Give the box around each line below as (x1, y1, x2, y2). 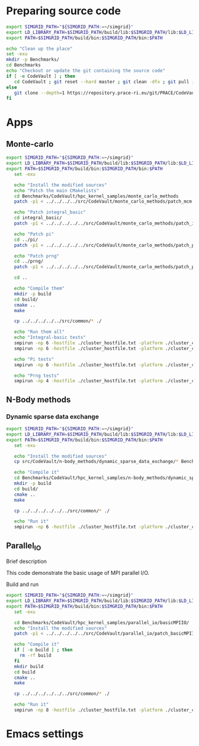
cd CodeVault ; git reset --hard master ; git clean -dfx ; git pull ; (14, 78, 195, 84)
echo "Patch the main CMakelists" (14, 187, 99, 194)
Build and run (6, 581, 39, 588)
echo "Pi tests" (14, 356, 54, 362)
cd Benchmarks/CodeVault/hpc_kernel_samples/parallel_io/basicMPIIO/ (14, 619, 190, 625)
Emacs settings (6, 727, 84, 741)
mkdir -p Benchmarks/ (6, 56, 60, 63)
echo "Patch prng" (14, 253, 60, 259)
